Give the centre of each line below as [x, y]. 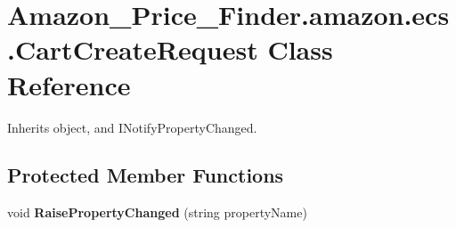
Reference [69, 84]
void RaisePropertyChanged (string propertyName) [157, 212]
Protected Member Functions [146, 175]
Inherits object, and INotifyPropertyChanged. [132, 127]
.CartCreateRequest [133, 49]
